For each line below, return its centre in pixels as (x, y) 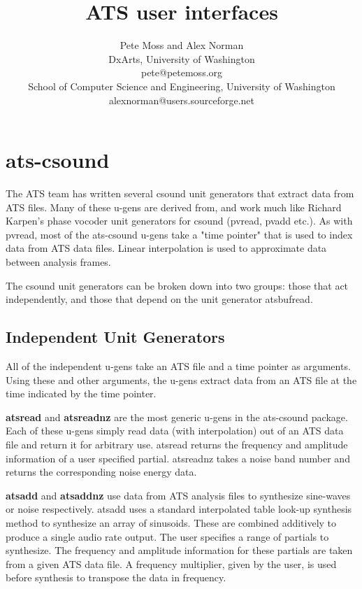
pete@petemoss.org (182, 72)
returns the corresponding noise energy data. (101, 472)
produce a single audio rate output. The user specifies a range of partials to (167, 536)
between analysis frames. (58, 262)
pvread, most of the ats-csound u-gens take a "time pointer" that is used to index (179, 234)
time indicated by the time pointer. (81, 393)
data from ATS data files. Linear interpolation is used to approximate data (166, 248)
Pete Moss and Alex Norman (182, 45)
